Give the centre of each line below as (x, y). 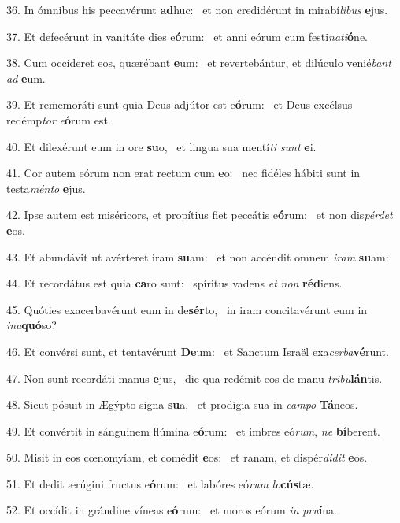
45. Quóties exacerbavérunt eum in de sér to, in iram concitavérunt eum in (187, 309)
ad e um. (26, 78)
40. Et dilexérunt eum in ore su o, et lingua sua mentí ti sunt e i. (161, 146)
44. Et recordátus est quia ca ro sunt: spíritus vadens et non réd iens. (174, 283)
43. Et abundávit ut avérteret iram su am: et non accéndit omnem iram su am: (198, 256)
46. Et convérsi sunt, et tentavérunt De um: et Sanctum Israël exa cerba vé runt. (198, 351)
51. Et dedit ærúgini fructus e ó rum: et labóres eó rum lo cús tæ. (160, 483)
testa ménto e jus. (46, 188)
